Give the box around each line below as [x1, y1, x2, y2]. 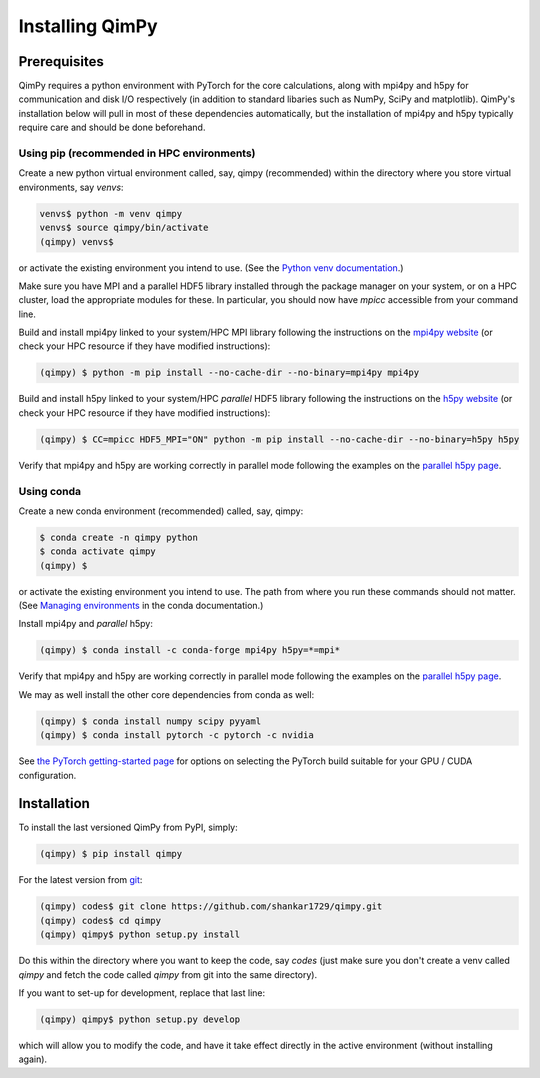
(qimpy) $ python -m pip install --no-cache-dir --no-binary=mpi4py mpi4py [39, 367, 420, 379]
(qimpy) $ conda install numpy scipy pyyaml [39, 715, 262, 727]
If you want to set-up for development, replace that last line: [18, 986, 266, 999]
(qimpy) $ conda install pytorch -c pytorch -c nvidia [39, 730, 314, 741]
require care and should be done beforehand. [18, 121, 206, 134]
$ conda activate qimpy [39, 546, 157, 557]
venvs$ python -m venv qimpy [39, 208, 183, 219]
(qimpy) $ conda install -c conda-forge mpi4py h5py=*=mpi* [39, 645, 341, 656]
